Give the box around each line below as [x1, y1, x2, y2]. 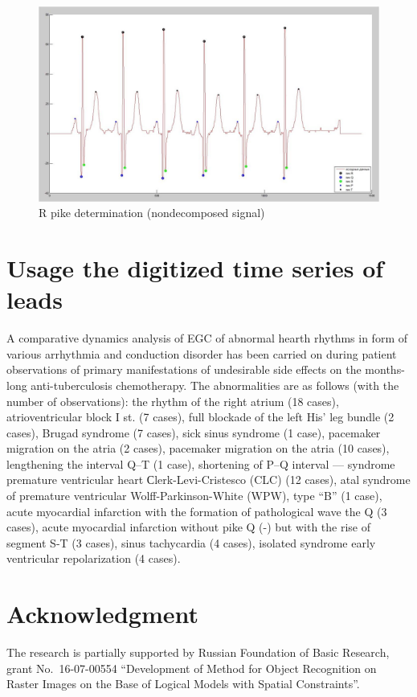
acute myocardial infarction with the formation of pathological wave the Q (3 [6, 502, 387, 519]
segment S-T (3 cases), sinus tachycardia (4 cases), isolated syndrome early [6, 534, 376, 551]
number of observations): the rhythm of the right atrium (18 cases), [6, 392, 339, 409]
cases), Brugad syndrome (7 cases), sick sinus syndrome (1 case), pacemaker [6, 424, 381, 441]
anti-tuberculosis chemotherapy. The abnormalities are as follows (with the [31, 376, 399, 393]
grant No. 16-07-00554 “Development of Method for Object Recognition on [6, 659, 377, 676]
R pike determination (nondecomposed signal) [39, 204, 265, 221]
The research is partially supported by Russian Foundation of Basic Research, [6, 644, 390, 661]
